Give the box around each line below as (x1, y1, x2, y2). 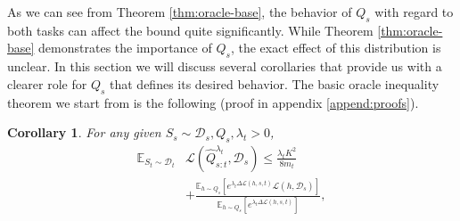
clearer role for (7, 74, 87, 93)
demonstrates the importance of (38, 38, 212, 57)
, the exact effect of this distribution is (230, 38, 441, 57)
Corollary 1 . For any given (7, 123, 161, 142)
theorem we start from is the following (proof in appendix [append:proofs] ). (7, 93, 419, 111)
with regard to (374, 3, 454, 20)
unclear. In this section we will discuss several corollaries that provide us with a (7, 57, 442, 76)
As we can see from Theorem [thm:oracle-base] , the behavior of (7, 3, 352, 20)
